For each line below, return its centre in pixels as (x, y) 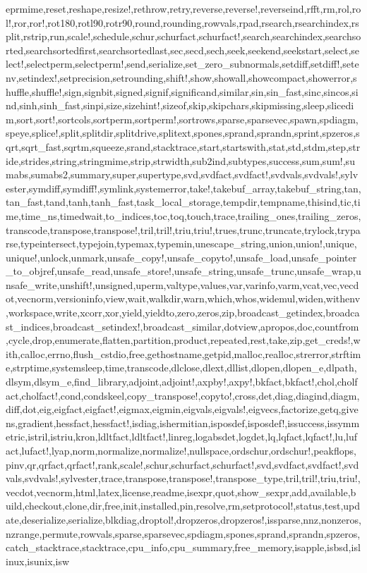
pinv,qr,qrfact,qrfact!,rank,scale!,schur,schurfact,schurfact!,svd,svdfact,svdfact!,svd (182, 464)
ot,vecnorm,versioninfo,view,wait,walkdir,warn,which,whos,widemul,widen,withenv (183, 298)
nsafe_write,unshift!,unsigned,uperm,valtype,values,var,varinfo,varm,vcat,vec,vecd (182, 284)
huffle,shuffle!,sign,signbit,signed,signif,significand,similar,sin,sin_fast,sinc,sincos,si (182, 91)
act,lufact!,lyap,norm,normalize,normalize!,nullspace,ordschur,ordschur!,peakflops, (181, 450)
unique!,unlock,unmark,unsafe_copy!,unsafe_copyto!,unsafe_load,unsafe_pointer (181, 257)
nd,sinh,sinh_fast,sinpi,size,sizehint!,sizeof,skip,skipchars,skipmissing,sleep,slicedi (180, 105)
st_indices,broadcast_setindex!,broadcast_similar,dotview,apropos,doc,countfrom (182, 326)
